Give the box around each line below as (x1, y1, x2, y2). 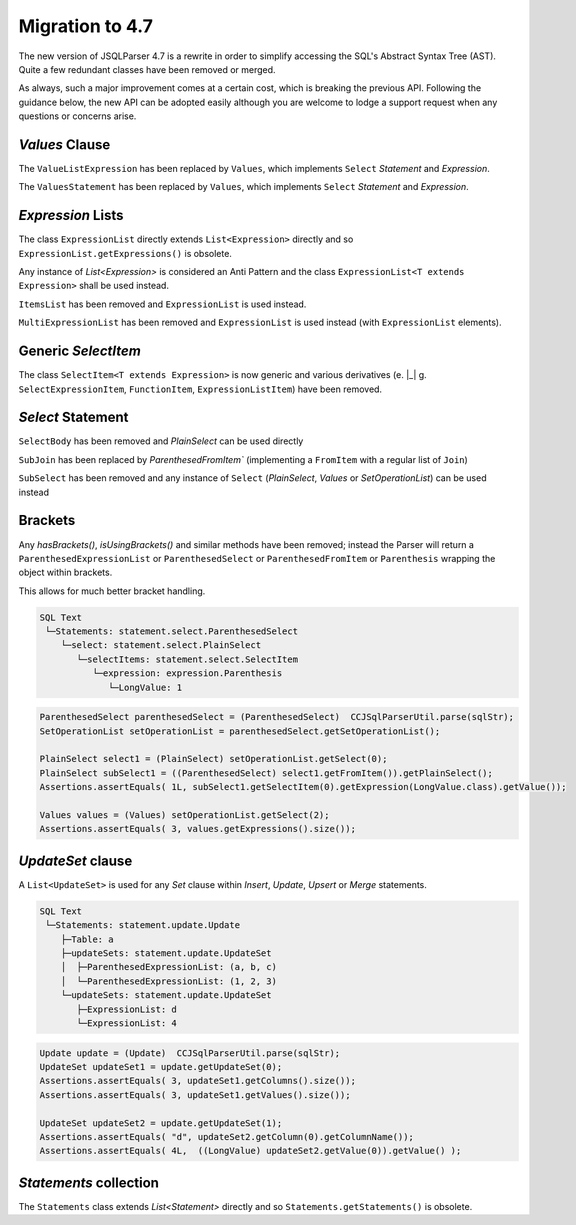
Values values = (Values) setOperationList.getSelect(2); (39, 809, 330, 820)
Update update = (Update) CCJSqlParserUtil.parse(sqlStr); (39, 1047, 341, 1059)
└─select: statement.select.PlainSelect (60, 640, 262, 651)
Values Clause (18, 136, 111, 153)
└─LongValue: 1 (108, 681, 183, 693)
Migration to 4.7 (18, 15, 154, 37)
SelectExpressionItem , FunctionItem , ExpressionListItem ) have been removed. (18, 383, 383, 395)
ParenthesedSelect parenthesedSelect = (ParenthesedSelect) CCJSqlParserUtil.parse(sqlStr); (39, 711, 515, 723)
